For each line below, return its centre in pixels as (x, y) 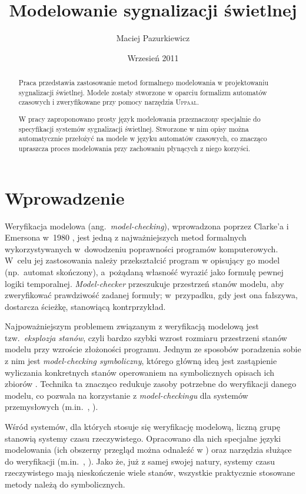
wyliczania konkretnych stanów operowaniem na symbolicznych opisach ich (140, 372)
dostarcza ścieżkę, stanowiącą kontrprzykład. (85, 306)
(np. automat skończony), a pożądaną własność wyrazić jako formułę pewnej (144, 271)
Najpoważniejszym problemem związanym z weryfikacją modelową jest (132, 326)
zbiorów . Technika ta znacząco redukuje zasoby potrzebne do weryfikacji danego (151, 384)
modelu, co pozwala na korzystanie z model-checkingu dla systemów (127, 395)
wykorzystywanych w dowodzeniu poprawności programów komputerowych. (142, 248)
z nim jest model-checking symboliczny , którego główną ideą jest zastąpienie (141, 361)
